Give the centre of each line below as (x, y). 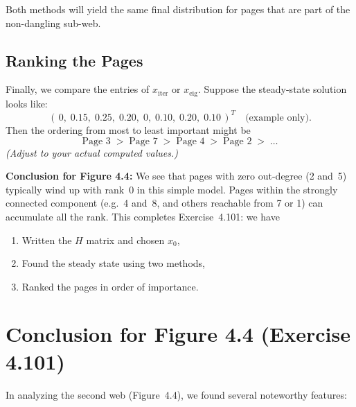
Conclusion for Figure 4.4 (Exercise (178, 334)
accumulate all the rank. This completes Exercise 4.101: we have (143, 216)
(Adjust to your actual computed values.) (92, 152)
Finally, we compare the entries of (78, 89)
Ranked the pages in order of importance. (110, 286)
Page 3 (96, 141)
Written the (47, 240)
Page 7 (143, 141)
